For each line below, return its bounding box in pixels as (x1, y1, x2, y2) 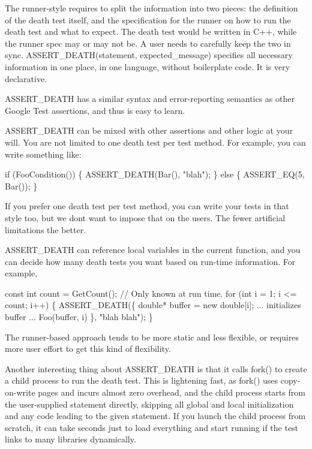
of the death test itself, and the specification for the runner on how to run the (5, 13, 291, 26)
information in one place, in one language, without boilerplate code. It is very (5, 60, 290, 73)
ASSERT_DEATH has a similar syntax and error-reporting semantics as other (5, 92, 295, 105)
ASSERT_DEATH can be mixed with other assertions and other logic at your (5, 124, 293, 137)
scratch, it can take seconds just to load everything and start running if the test (5, 421, 299, 433)
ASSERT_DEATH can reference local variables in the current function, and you (5, 243, 301, 256)
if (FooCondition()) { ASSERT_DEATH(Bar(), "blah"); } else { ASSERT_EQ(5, (5, 168, 305, 180)
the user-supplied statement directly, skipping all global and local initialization (5, 397, 294, 410)
